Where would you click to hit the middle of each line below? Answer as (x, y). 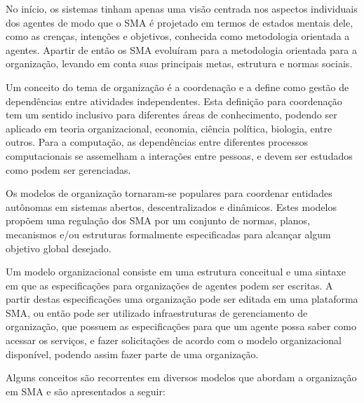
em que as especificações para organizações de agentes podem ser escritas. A (169, 285)
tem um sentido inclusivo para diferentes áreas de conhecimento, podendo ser (171, 115)
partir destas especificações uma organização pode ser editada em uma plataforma (182, 299)
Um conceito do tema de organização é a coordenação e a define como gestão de (177, 87)
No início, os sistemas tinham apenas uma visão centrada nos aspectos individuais (182, 8)
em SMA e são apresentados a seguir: (86, 391)
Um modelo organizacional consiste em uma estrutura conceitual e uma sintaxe (176, 272)
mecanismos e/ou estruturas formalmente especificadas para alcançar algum (168, 234)
